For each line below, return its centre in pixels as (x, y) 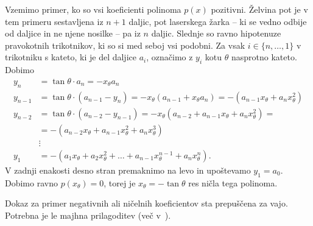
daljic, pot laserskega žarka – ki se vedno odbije (218, 21)
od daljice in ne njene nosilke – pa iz (73, 33)
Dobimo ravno (31, 182)
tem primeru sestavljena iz (54, 21)
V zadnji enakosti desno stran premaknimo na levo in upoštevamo (128, 170)
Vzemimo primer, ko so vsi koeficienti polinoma (93, 9)
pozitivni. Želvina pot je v (259, 9)
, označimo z (170, 57)
